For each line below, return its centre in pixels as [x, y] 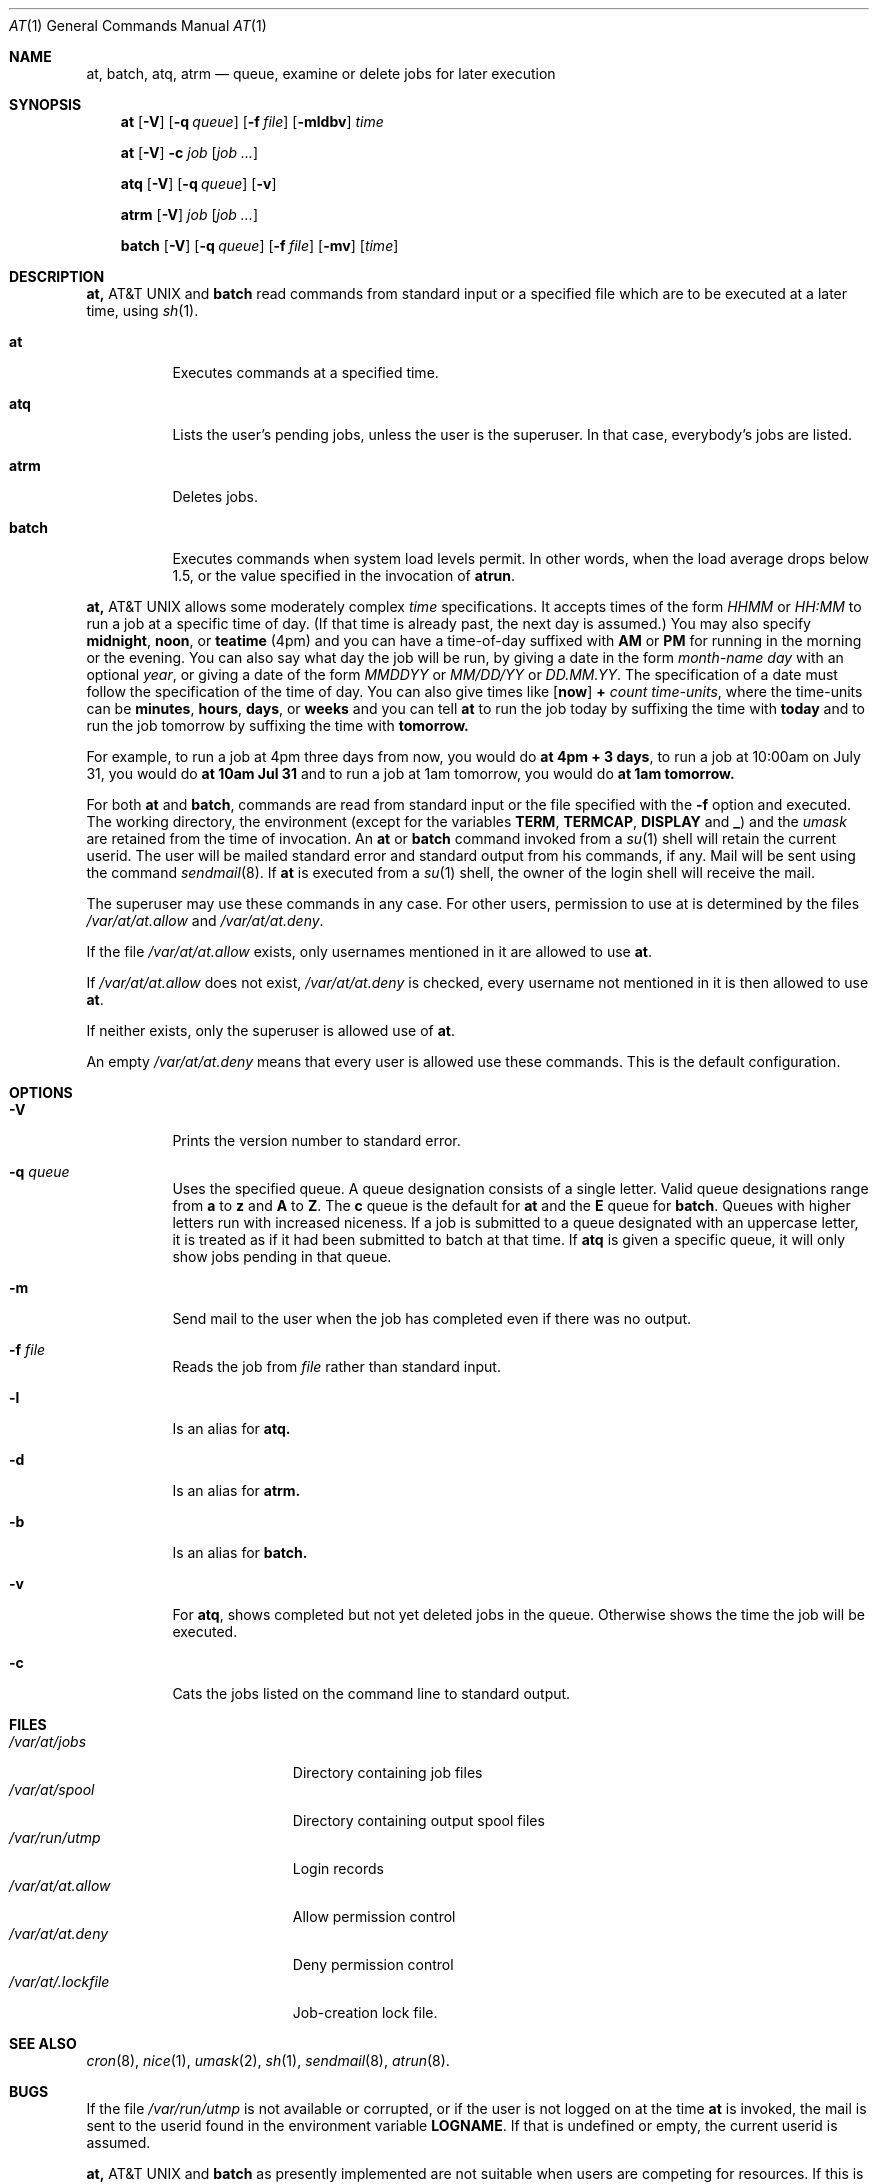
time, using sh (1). [142, 310]
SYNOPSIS [45, 104]
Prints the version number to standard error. [316, 1140]
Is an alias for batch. [240, 1552]
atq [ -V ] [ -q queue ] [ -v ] [198, 183]
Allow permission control [374, 1916]
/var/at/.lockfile [59, 1981]
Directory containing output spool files [418, 1820]
